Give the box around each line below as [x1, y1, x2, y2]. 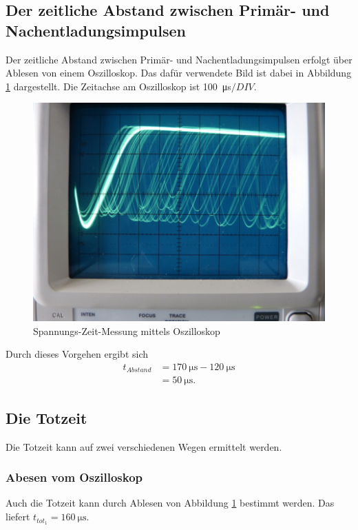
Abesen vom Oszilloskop [6, 469, 143, 486]
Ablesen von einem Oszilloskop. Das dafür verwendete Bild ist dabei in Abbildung [6, 65, 352, 80]
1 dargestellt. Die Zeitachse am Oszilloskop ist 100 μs [6, 79, 231, 93]
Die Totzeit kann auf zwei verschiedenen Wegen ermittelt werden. [6, 439, 282, 453]
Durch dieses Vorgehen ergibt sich [6, 347, 149, 361]
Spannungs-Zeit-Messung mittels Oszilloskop [33, 323, 220, 338]
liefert [6, 509, 30, 524]
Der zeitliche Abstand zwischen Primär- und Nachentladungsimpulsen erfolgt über [6, 52, 352, 66]
